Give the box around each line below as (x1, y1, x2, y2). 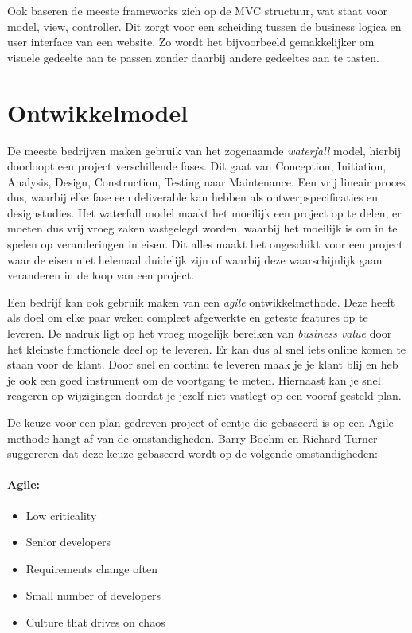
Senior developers (25, 533, 111, 550)
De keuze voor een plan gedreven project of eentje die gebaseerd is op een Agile (7, 414, 394, 430)
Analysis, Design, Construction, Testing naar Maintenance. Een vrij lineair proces (7, 173, 406, 190)
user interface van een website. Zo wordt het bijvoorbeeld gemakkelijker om (7, 33, 375, 50)
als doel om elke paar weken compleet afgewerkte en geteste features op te (7, 309, 368, 326)
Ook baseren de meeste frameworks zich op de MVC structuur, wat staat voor (7, 2, 388, 18)
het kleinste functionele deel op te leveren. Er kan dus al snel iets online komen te (7, 340, 406, 357)
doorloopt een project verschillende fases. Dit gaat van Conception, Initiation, (7, 158, 387, 174)
